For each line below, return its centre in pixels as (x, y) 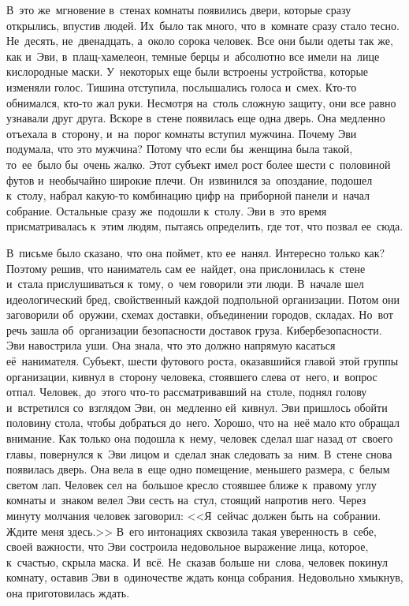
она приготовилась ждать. (68, 592)
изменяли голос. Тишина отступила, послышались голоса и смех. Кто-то (182, 86)
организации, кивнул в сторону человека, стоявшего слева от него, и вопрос (192, 376)
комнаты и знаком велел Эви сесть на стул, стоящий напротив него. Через (186, 500)
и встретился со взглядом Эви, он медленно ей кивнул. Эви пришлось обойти (197, 407)
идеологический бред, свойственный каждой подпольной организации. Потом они (203, 299)
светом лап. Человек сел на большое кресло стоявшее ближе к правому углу (191, 484)
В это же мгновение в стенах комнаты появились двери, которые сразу (179, 9)
